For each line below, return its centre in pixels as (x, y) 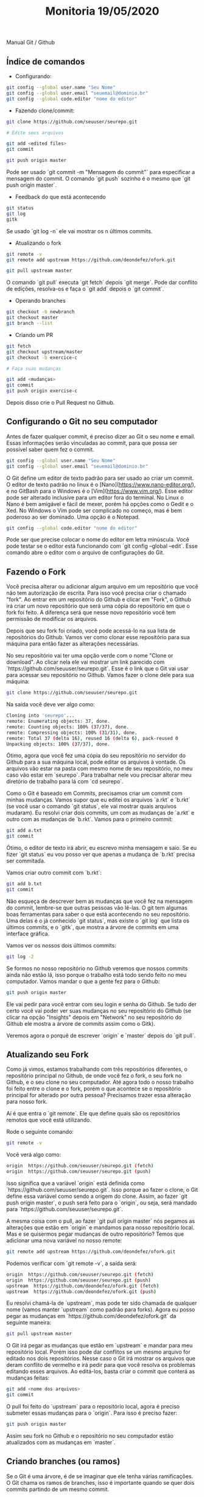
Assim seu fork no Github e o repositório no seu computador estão (90, 1435)
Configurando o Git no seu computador (82, 422)
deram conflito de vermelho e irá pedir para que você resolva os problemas (101, 1365)
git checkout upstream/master (45, 352)
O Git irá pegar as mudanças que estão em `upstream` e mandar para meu (100, 1346)
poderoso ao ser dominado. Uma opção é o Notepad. (73, 517)
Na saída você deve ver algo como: (51, 705)
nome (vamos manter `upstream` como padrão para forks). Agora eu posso (101, 1310)
